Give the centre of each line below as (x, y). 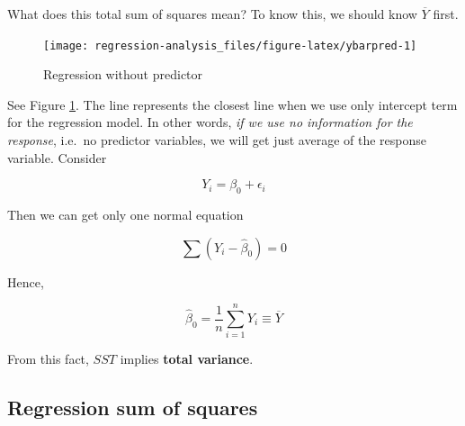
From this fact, (48, 359)
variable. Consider (57, 157)
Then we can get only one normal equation (125, 215)
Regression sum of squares (133, 408)
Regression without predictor (123, 74)
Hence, (26, 281)
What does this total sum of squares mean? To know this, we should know (212, 14)
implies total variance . (187, 359)
